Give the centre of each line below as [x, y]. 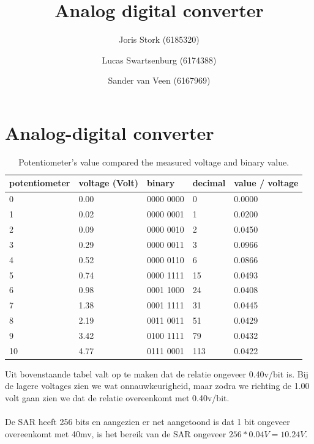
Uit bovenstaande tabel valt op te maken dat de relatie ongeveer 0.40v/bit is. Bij [157, 373]
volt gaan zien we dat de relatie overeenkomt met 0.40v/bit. [117, 398]
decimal [209, 183]
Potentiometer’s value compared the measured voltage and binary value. [154, 162]
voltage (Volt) [108, 183]
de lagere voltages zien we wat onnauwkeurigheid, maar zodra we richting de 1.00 [157, 386]
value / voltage [266, 183]
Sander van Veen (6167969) [159, 80]
